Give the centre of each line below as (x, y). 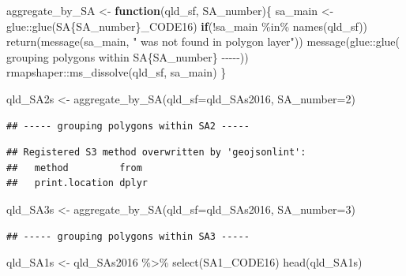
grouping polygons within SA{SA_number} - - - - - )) (128, 56)
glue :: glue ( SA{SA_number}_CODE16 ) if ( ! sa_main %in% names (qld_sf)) (187, 26)
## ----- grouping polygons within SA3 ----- (128, 236)
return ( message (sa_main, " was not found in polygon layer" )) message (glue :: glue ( (203, 41)
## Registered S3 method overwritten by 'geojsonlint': (156, 153)
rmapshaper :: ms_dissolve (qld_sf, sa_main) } (117, 72)
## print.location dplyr (77, 183)
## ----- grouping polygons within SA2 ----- (128, 126)
